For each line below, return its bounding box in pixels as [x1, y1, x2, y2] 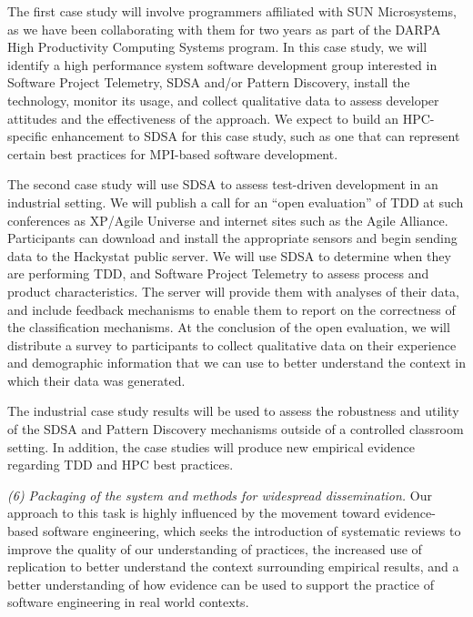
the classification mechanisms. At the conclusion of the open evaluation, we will [7, 318, 450, 337]
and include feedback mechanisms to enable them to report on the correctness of [7, 299, 456, 319]
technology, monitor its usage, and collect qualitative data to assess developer [7, 90, 439, 109]
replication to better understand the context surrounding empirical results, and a [7, 557, 459, 576]
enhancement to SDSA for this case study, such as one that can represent [51, 126, 460, 146]
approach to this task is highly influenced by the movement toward [7, 503, 380, 522]
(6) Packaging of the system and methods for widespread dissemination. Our [7, 485, 432, 504]
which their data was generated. [7, 370, 186, 389]
